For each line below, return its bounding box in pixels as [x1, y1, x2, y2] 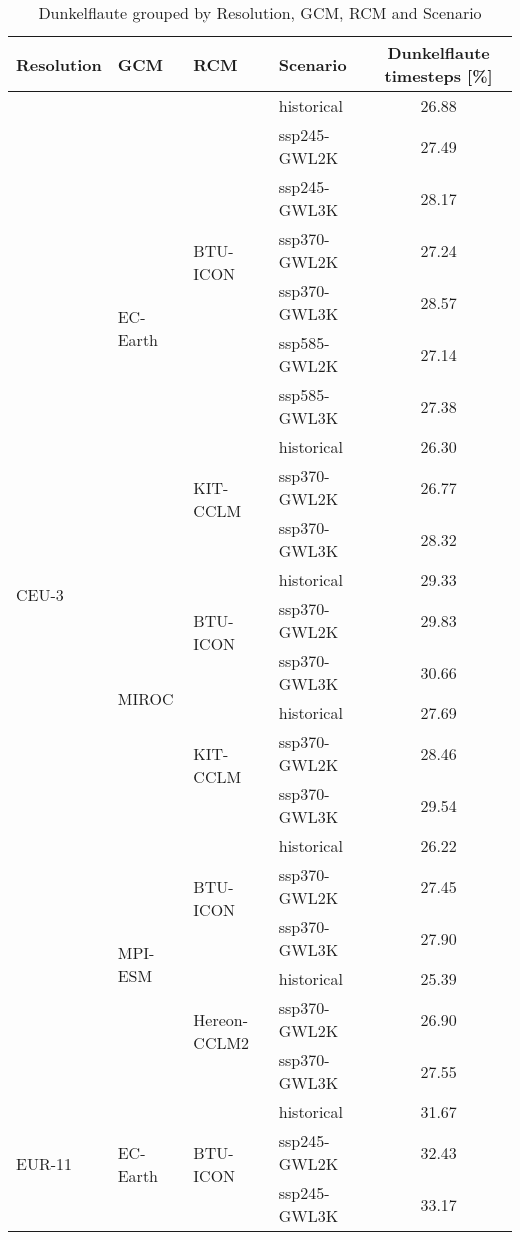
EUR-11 [16, 1152, 73, 1175]
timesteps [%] [384, 64, 493, 87]
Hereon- [193, 1007, 249, 1031]
